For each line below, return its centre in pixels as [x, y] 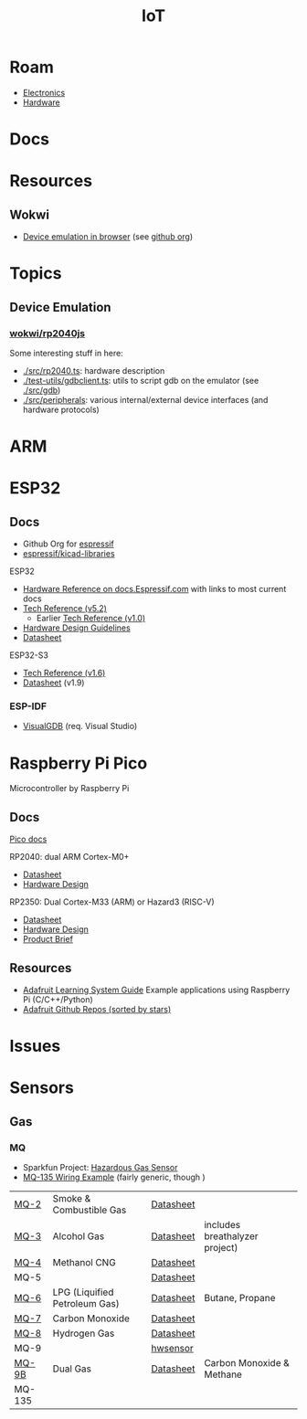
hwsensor [172, 1349]
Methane [223, 1374]
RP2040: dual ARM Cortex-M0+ [69, 857]
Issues [35, 1046]
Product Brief [48, 939]
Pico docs [28, 839]
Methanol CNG [84, 1263]
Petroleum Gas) [86, 1304]
